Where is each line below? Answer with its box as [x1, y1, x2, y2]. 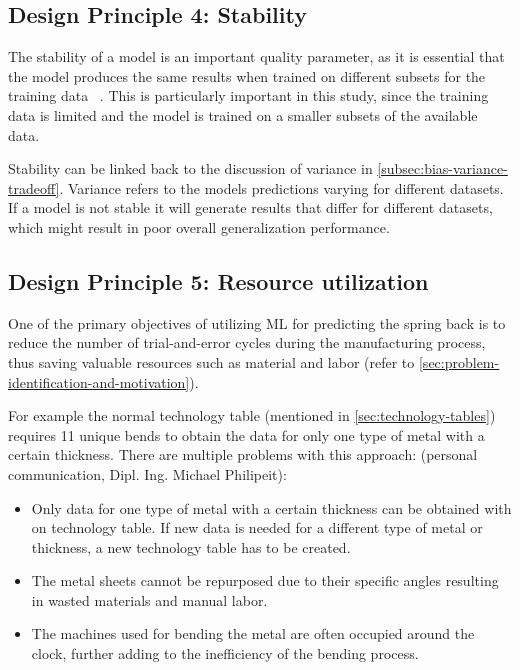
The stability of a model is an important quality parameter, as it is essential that [8, 46, 505, 67]
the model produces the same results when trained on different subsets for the [8, 65, 486, 86]
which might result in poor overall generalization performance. [8, 216, 390, 237]
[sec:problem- [418, 351, 500, 372]
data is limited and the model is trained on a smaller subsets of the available [8, 104, 478, 125]
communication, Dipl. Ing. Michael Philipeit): [8, 463, 287, 484]
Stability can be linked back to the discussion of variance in [8, 158, 373, 179]
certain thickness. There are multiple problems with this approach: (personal [8, 444, 478, 465]
